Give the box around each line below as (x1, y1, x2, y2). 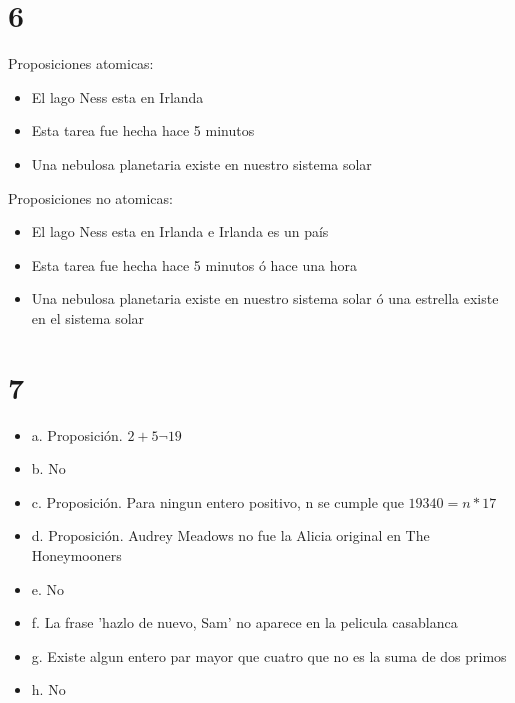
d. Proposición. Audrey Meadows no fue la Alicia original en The (31, 525, 430, 546)
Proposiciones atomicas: (8, 53, 154, 74)
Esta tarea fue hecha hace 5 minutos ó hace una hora (31, 254, 357, 275)
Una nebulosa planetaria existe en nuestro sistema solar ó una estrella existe (31, 288, 499, 309)
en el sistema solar (31, 307, 145, 328)
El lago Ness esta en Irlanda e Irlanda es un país (31, 221, 329, 242)
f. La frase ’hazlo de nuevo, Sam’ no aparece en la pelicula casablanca (31, 612, 458, 633)
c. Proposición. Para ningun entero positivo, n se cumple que (31, 491, 404, 512)
